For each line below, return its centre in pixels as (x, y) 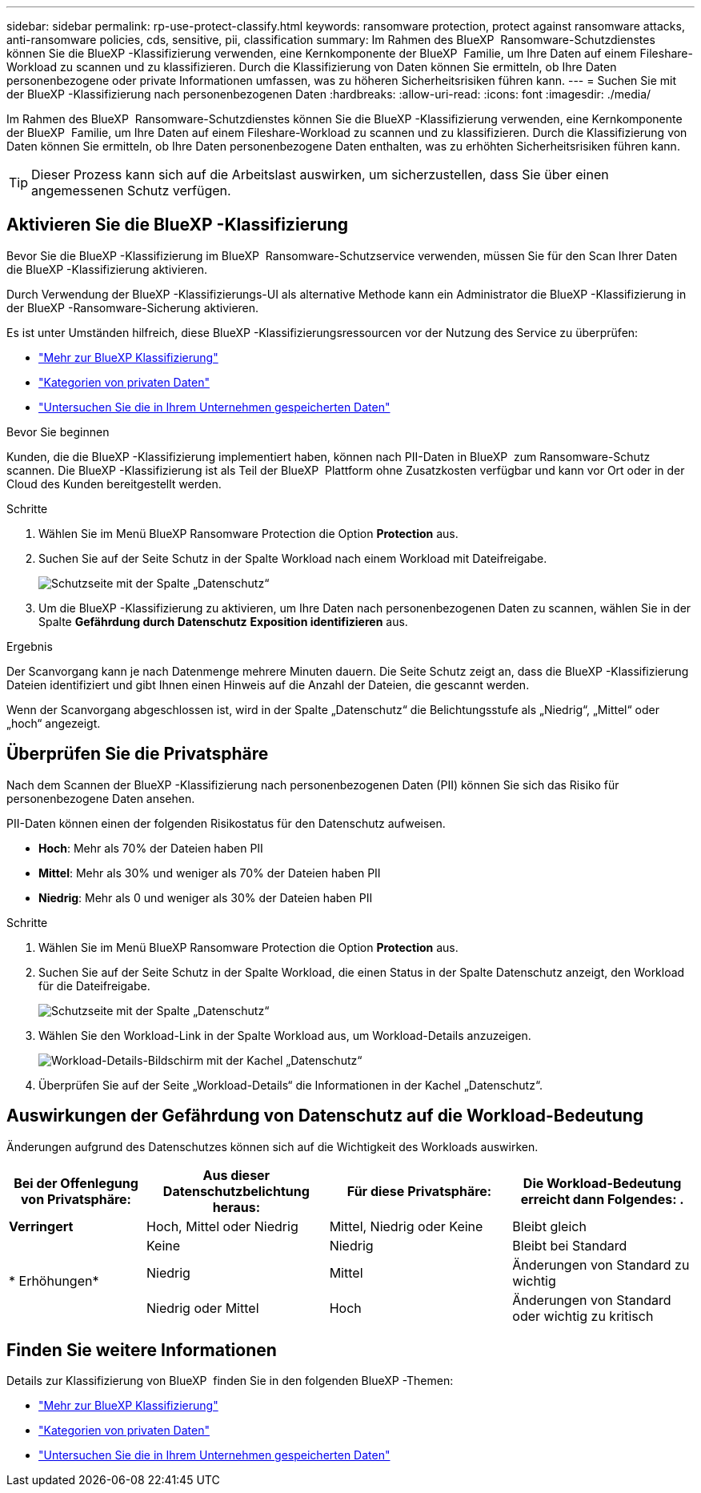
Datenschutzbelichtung (236, 1191)
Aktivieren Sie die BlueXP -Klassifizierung (178, 225)
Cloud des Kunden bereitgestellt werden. (114, 484)
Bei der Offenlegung (76, 1183)
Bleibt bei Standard (570, 1245)
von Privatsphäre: (76, 1199)
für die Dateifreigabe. (94, 985)
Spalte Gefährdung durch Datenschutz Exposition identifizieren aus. (223, 621)
